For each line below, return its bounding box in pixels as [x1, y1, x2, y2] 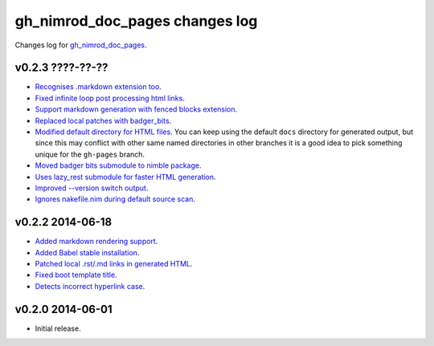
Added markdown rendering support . [35, 237, 158, 246]
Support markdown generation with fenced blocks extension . [35, 104, 238, 114]
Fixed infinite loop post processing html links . [35, 93, 185, 103]
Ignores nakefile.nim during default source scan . [35, 194, 196, 204]
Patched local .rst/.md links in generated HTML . [35, 259, 193, 269]
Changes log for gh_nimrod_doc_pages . [14, 40, 148, 50]
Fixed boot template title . [35, 270, 117, 280]
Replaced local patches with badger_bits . [35, 116, 172, 125]
